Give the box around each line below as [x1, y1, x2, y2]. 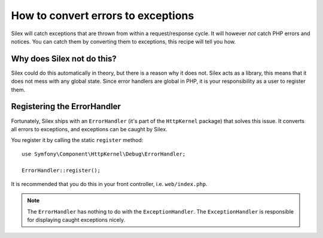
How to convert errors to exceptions [11, 9, 194, 22]
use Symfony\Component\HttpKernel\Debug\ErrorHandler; [22, 150, 186, 157]
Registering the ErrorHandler [11, 101, 121, 112]
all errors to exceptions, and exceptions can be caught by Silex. [11, 125, 167, 132]
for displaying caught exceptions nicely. [27, 217, 126, 224]
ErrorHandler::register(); [22, 167, 101, 174]
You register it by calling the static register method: [11, 137, 144, 144]
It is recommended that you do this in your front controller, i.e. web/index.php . [11, 180, 208, 187]
